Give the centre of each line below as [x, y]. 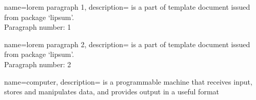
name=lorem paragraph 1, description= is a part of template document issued [127, 7]
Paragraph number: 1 [38, 27]
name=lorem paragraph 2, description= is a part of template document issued [127, 44]
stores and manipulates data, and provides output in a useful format [112, 92]
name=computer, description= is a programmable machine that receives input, [128, 81]
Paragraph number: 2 [38, 64]
